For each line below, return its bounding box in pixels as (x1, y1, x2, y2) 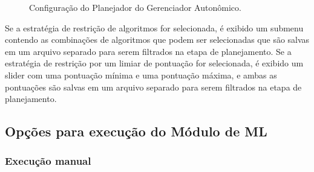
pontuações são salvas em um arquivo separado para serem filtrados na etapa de (5, 80, 302, 93)
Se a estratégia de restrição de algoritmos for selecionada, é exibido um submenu (5, 21, 304, 34)
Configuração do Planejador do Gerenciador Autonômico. (29, 1, 241, 13)
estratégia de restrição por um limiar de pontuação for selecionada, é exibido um (5, 57, 304, 69)
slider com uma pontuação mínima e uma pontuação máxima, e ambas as (5, 68, 277, 81)
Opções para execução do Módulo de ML (5, 122, 267, 141)
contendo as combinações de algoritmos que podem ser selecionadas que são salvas (5, 33, 310, 46)
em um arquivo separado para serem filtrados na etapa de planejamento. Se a (5, 45, 292, 57)
